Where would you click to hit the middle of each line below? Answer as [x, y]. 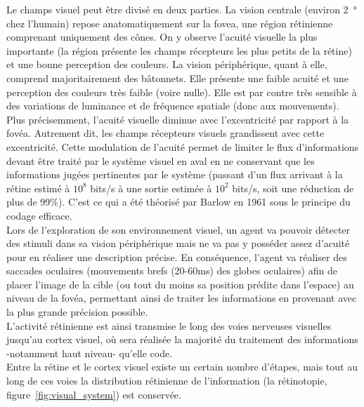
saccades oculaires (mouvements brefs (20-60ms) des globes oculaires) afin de [172, 271]
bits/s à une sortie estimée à [151, 188]
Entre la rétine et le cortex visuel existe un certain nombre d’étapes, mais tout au [182, 367]
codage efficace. [39, 215]
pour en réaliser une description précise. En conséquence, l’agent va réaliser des [177, 256]
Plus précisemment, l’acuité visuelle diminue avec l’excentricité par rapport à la [178, 119]
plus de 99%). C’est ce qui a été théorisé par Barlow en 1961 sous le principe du [178, 202]
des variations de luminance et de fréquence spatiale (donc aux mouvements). [173, 106]
